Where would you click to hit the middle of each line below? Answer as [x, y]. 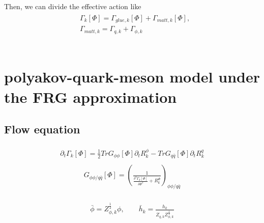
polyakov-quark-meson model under [132, 77]
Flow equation [42, 129]
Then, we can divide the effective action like [73, 6]
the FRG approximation [91, 96]
